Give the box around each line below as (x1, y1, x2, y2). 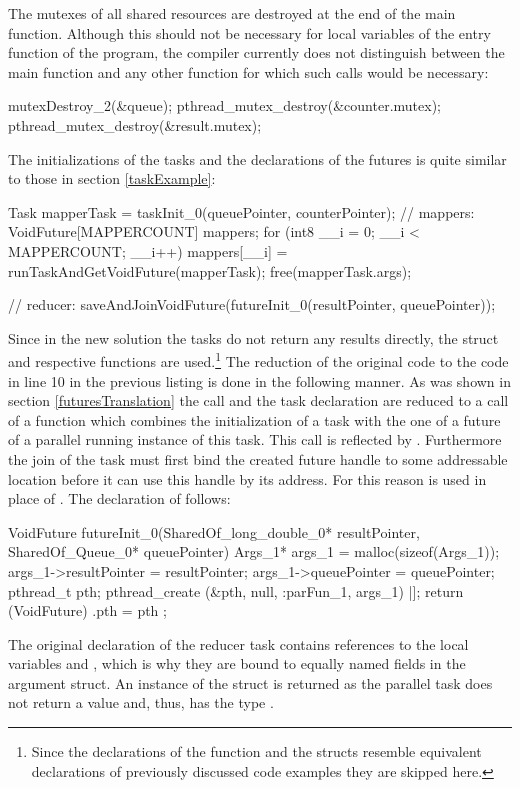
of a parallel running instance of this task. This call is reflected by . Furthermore (8, 429, 502, 450)
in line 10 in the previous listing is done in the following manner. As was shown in (8, 370, 511, 391)
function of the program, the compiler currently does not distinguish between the (8, 42, 505, 63)
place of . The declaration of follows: (8, 488, 231, 509)
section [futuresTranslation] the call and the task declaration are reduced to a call (8, 390, 509, 411)
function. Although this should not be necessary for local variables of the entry (8, 22, 491, 43)
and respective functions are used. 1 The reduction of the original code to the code (8, 348, 509, 371)
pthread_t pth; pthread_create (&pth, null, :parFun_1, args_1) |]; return (8, 580, 464, 601)
